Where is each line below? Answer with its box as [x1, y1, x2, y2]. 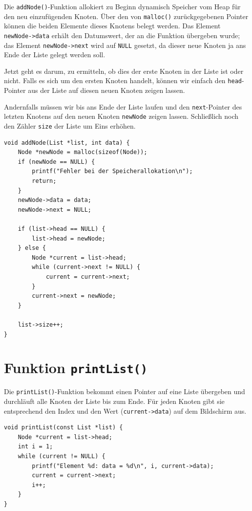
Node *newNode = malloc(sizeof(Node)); [18, 149, 147, 156]
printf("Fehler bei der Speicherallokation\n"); [32, 168, 193, 175]
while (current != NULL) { [18, 453, 105, 460]
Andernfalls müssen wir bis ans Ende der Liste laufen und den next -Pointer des [4, 101, 242, 111]
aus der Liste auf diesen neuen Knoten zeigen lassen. [28, 85, 185, 95]
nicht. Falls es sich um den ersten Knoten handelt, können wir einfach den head [4, 75, 242, 86]
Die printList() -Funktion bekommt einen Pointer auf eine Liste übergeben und [4, 386, 245, 397]
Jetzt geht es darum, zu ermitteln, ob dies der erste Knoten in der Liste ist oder [4, 66, 244, 76]
